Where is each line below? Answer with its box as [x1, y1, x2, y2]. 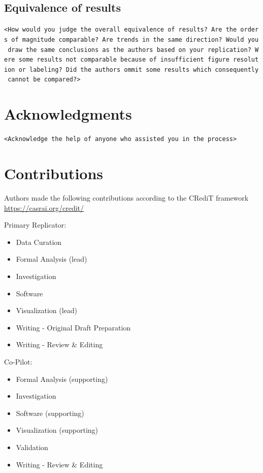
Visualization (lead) [16, 305, 78, 316]
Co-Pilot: [4, 356, 32, 367]
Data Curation [16, 236, 62, 247]
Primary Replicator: [4, 219, 67, 230]
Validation [16, 441, 48, 452]
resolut [233, 56, 259, 64]
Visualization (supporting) [16, 425, 98, 435]
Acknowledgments [4, 103, 132, 124]
